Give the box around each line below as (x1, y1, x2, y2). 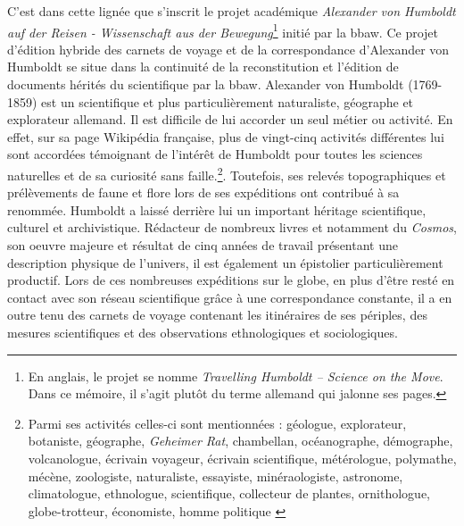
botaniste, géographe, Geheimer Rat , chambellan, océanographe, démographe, (28, 431, 453, 450)
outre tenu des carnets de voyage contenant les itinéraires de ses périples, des (7, 305, 427, 324)
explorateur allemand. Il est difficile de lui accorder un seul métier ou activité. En (7, 110, 453, 129)
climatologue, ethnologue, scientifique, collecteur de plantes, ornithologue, (28, 484, 430, 503)
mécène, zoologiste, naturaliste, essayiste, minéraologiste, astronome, (28, 466, 403, 485)
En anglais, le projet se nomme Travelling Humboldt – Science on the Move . (28, 366, 443, 385)
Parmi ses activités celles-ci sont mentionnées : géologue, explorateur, (28, 413, 407, 432)
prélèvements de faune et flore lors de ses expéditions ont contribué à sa (7, 183, 400, 202)
